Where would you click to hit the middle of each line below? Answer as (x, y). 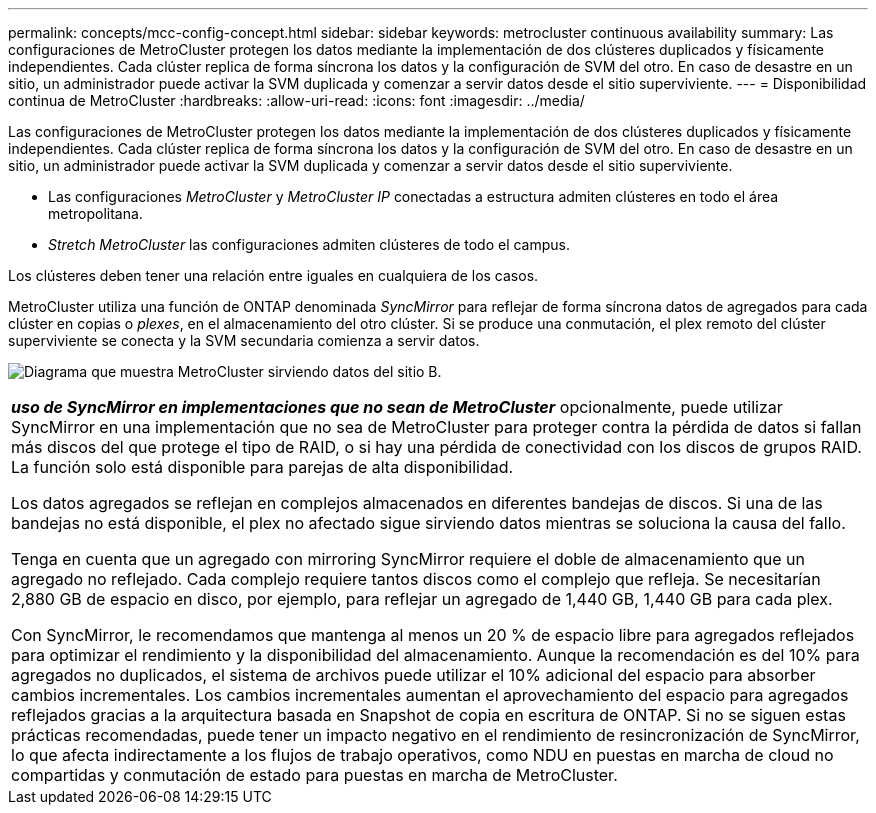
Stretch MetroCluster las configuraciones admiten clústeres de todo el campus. (309, 244)
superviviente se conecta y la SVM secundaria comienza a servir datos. (244, 340)
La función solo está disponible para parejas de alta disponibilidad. (262, 467)
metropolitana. (95, 213)
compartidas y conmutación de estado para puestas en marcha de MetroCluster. (314, 775)
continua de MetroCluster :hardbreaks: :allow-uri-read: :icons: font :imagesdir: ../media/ (296, 100)
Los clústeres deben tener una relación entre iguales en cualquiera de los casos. (273, 275)
